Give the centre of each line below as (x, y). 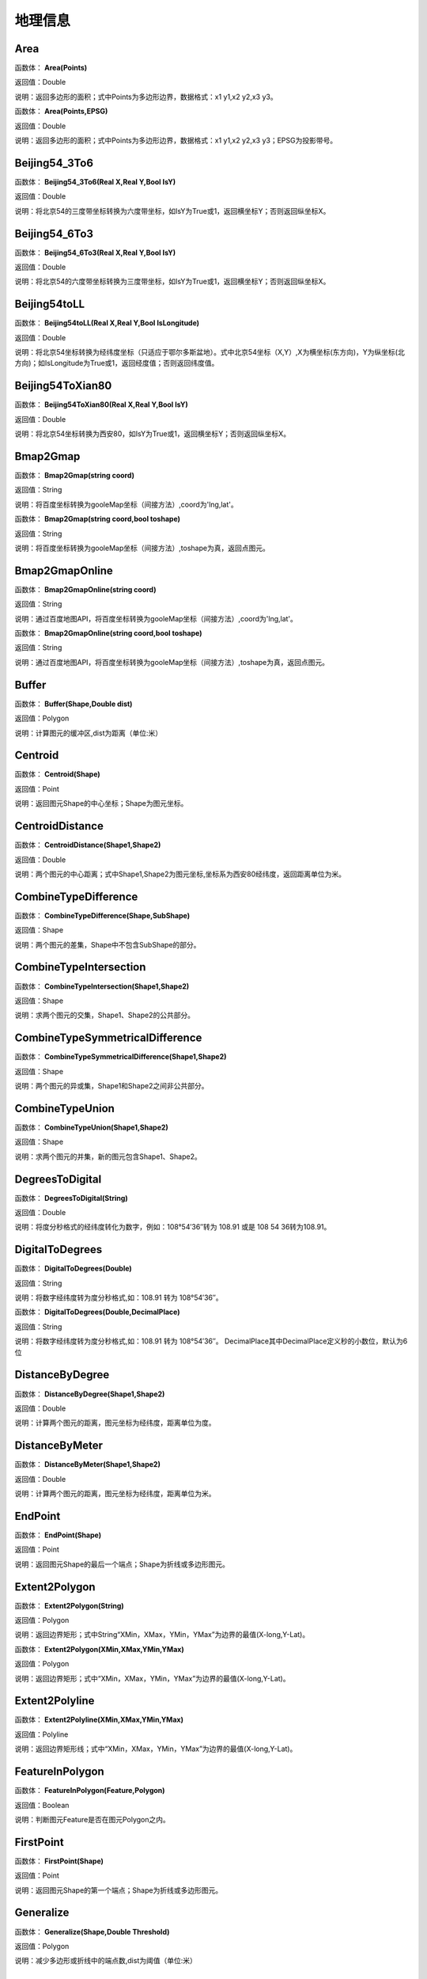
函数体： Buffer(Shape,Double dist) (74, 704)
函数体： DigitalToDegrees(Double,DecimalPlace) (98, 1312)
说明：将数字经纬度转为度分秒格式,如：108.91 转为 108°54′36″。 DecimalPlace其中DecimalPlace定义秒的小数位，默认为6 (211, 1341)
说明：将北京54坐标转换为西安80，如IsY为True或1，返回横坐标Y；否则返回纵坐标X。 (153, 434)
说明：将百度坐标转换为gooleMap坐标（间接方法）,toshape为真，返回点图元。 (142, 548)
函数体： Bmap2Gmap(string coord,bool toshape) (98, 519)
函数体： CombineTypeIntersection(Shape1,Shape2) (102, 986)
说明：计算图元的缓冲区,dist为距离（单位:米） (88, 733)
